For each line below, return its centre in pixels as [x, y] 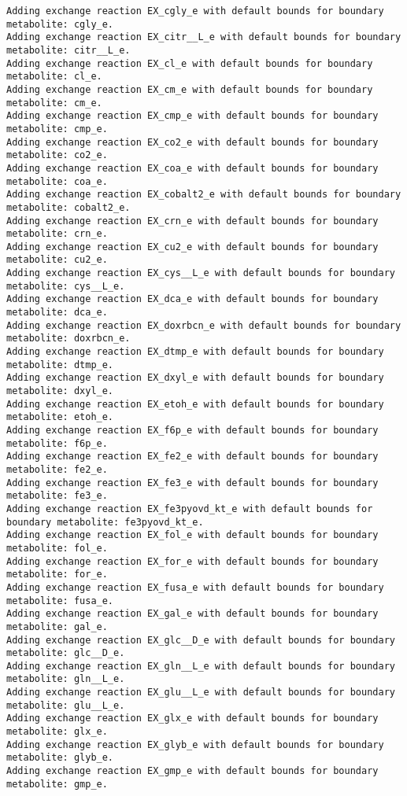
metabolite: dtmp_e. [60, 365]
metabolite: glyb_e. [60, 758]
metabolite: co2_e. [57, 155]
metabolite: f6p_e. [57, 443]
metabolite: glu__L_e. [66, 705]
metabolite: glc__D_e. [66, 653]
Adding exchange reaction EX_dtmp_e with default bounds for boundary [195, 352]
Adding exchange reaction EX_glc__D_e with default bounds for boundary [201, 640]
